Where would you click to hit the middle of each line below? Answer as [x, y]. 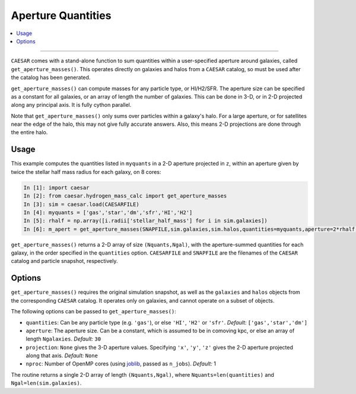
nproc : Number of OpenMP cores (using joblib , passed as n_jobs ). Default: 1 [121, 364]
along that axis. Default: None [62, 355]
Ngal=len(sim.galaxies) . [46, 383]
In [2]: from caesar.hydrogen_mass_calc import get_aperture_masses [125, 196]
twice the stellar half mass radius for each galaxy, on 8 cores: [86, 171]
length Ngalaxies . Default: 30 [63, 339]
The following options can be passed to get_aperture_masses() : [93, 312]
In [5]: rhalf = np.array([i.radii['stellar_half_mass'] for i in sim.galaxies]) [146, 221]
